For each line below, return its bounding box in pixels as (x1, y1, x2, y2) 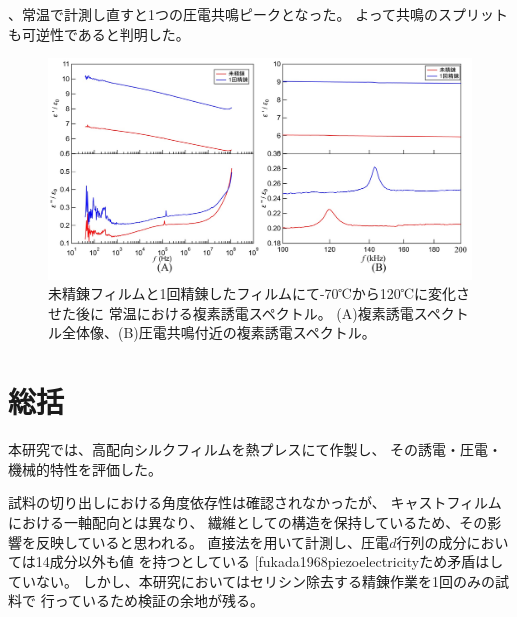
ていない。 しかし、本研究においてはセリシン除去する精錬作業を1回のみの (8, 570, 495, 591)
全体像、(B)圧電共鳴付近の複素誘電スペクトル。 (61, 322, 376, 343)
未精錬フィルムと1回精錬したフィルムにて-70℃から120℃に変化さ (48, 283, 470, 304)
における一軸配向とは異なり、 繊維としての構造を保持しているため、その (8, 511, 488, 532)
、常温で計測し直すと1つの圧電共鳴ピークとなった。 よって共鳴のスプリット (8, 4, 509, 24)
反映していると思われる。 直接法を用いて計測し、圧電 (35, 531, 390, 552)
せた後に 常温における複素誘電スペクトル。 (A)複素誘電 (48, 302, 414, 323)
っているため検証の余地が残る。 (54, 590, 264, 611)
